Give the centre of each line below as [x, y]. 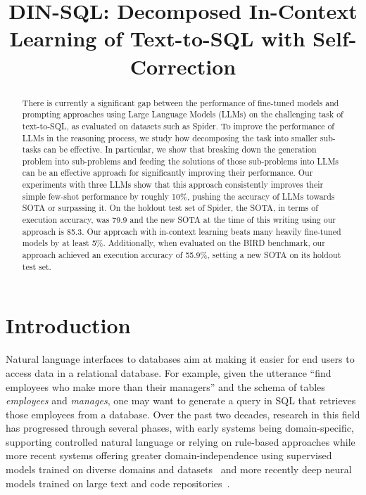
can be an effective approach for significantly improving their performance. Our [168, 173]
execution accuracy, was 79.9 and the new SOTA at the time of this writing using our [179, 220]
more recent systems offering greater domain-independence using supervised [169, 455]
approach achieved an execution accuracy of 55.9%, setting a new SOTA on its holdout [182, 255]
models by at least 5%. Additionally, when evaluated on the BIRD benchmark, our [173, 243]
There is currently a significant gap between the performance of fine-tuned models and [181, 102]
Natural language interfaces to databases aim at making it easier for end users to [180, 359]
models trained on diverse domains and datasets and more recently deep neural [179, 469]
